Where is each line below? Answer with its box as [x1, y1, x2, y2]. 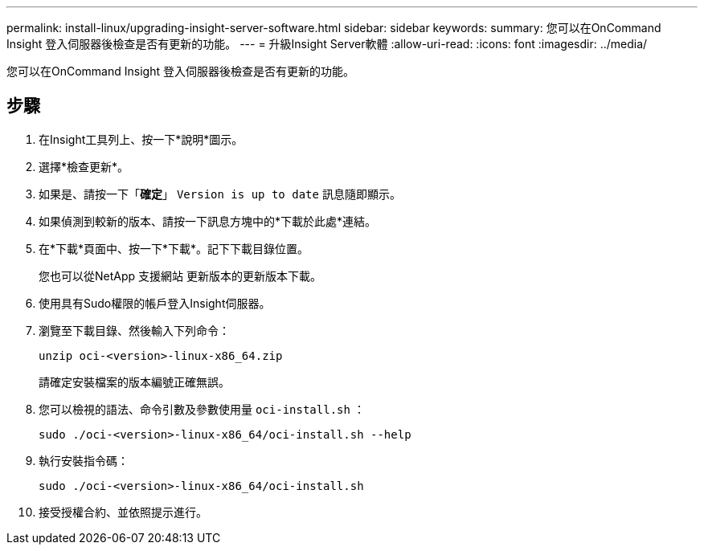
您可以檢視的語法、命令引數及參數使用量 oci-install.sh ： [39, 402, 365, 416]
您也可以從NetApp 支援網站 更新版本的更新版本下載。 [39, 268, 321, 283]
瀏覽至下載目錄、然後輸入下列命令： [39, 323, 230, 337]
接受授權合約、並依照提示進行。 [39, 504, 207, 519]
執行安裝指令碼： [39, 453, 129, 467]
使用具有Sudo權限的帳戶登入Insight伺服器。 [39, 296, 271, 310]
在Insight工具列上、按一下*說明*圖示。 [39, 132, 244, 146]
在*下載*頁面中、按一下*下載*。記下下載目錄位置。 [39, 241, 309, 255]
